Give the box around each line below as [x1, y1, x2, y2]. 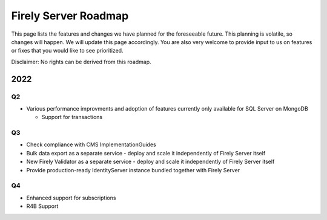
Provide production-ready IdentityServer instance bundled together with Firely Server [26, 166, 240, 173]
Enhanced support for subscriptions [26, 194, 116, 201]
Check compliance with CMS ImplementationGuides [26, 141, 157, 148]
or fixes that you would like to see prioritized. [11, 47, 124, 54]
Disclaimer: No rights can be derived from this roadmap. [11, 58, 151, 65]
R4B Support [26, 202, 59, 210]
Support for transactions [41, 114, 103, 121]
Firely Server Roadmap [11, 9, 129, 22]
